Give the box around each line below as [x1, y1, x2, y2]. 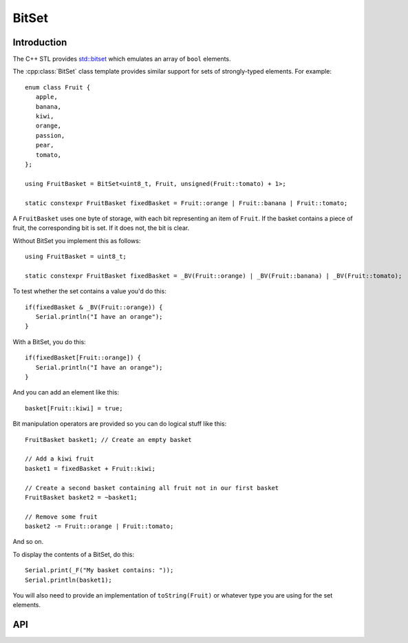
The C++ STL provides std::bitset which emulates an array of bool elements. [12, 55, 231, 63]
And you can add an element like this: [12, 388, 120, 397]
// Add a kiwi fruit [25, 455, 94, 463]
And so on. [12, 538, 44, 546]
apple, [35, 93, 58, 101]
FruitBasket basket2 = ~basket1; [25, 493, 138, 501]
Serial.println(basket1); [25, 576, 113, 584]
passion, [35, 131, 65, 139]
